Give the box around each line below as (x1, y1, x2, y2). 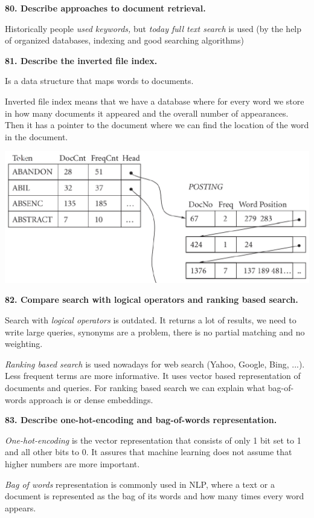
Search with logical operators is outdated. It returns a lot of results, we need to (5, 314, 296, 326)
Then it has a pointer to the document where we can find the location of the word (5, 118, 309, 131)
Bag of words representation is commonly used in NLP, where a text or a (5, 478, 275, 490)
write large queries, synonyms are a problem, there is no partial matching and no (5, 325, 305, 338)
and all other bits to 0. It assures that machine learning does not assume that (5, 445, 292, 458)
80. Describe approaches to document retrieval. (5, 2, 206, 14)
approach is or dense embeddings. (29, 393, 153, 406)
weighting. (5, 337, 43, 350)
